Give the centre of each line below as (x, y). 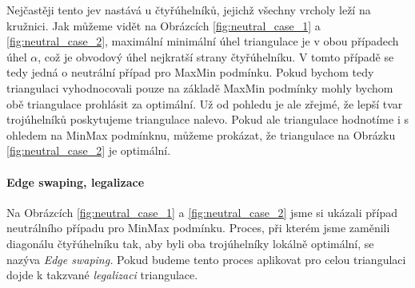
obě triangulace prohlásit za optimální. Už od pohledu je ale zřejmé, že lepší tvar (205, 103)
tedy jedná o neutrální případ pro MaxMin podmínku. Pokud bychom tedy (190, 72)
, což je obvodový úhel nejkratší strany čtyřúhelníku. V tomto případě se (216, 56)
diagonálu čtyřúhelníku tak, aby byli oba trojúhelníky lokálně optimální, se (190, 243)
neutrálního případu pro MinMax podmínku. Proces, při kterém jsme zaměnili (198, 228)
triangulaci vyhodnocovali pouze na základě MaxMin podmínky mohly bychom (200, 87)
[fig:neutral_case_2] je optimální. (89, 150)
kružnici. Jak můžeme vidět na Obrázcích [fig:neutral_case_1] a (164, 25)
